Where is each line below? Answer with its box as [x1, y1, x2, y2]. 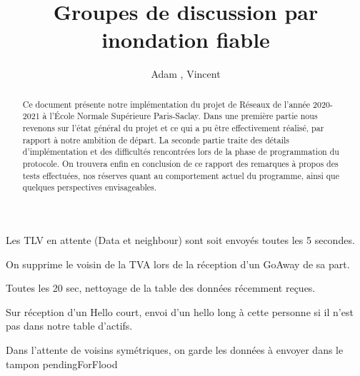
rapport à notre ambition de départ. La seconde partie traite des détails [22, 133, 289, 146]
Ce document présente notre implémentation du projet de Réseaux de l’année [22, 98, 311, 110]
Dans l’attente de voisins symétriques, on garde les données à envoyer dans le [6, 342, 344, 357]
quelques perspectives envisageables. [22, 181, 157, 193]
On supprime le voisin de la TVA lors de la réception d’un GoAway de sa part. [6, 256, 350, 271]
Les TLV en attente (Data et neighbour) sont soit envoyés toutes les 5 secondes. [6, 232, 355, 247]
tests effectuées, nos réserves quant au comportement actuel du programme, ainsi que [22, 169, 339, 181]
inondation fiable [101, 25, 270, 54]
